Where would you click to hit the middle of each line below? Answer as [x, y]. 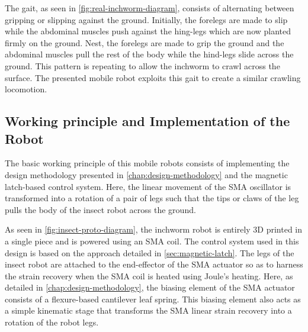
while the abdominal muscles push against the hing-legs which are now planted [148, 31]
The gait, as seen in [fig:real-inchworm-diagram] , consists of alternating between [150, 8]
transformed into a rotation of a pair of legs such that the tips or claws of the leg [152, 198]
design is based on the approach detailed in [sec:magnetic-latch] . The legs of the [150, 252]
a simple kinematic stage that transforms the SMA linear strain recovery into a [148, 310]
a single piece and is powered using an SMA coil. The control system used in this [152, 241]
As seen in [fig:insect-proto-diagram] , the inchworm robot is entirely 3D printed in [154, 229]
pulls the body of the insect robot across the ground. [100, 209]
